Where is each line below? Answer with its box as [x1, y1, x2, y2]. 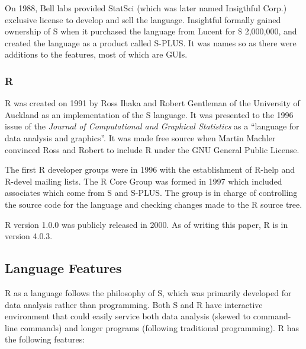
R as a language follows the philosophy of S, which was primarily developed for [5, 286, 292, 299]
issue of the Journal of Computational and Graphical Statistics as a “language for [5, 120, 299, 132]
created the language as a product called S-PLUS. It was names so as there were [5, 36, 297, 49]
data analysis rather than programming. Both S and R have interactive [5, 298, 263, 310]
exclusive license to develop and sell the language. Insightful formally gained [5, 13, 281, 26]
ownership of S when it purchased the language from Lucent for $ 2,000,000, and [5, 25, 297, 37]
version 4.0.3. [5, 230, 53, 242]
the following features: [5, 333, 85, 345]
